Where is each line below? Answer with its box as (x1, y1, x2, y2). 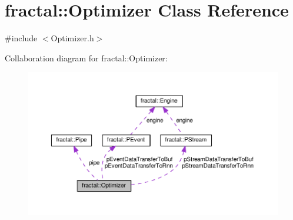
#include (5, 32, 38, 44)
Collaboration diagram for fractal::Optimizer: (5, 51, 168, 64)
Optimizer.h (51, 32, 94, 44)
